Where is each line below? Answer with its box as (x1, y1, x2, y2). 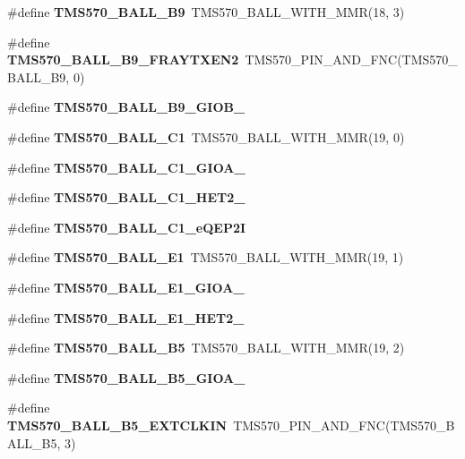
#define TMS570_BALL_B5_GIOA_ (7, 368, 245, 387)
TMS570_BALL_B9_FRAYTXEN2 (7, 50, 239, 69)
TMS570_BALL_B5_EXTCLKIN (7, 415, 228, 434)
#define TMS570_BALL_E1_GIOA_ (7, 277, 245, 296)
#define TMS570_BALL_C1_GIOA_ (7, 157, 245, 176)
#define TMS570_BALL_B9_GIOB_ (7, 98, 245, 116)
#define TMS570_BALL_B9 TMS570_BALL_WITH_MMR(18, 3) (7, 3, 405, 21)
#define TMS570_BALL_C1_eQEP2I (7, 217, 246, 236)
